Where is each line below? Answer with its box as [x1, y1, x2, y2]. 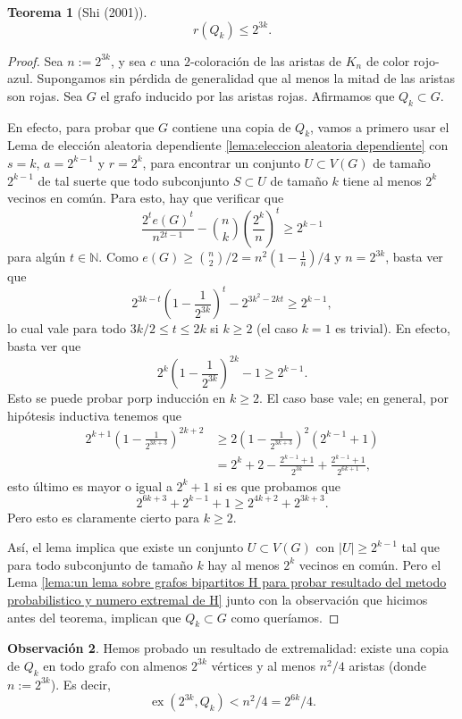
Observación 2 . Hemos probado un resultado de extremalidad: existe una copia [7, 639, 449, 657]
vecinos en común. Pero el [298, 555, 441, 573]
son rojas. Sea [7, 86, 83, 105]
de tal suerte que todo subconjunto [38, 171, 230, 189]
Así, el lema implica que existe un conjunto [7, 538, 244, 556]
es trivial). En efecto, [335, 319, 450, 338]
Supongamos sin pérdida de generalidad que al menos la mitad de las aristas [37, 69, 456, 88]
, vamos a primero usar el [310, 117, 449, 136]
